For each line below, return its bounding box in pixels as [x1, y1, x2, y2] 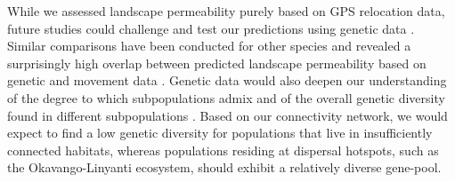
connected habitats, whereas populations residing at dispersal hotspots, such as [7, 140, 439, 159]
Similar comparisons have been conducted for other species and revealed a [7, 36, 411, 55]
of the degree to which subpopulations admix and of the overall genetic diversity [7, 88, 445, 107]
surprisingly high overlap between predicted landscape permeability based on [7, 53, 427, 72]
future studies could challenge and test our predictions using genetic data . [7, 19, 415, 37]
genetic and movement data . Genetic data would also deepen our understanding [7, 71, 447, 90]
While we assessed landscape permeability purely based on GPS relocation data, [7, 2, 445, 20]
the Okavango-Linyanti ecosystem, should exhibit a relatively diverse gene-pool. [7, 158, 442, 177]
